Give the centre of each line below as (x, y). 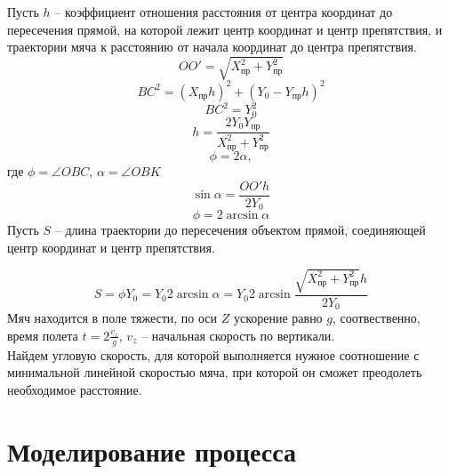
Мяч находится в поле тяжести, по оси (112, 318)
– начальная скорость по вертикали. (238, 335)
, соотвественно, (376, 318)
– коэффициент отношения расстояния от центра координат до (224, 12)
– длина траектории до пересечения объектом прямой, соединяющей (240, 230)
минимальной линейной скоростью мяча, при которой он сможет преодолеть (215, 372)
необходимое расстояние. (75, 390)
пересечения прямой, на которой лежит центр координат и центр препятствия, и (225, 29)
